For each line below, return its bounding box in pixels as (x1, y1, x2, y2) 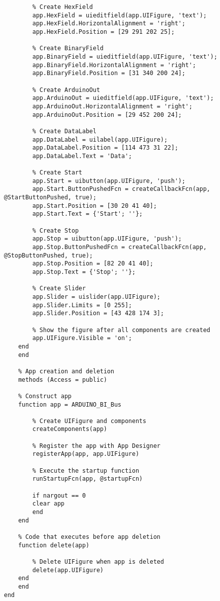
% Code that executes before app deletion (18, 533, 160, 540)
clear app (32, 500, 65, 508)
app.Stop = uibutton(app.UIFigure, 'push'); (32, 235, 182, 243)
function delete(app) (18, 541, 89, 549)
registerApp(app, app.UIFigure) (32, 450, 140, 458)
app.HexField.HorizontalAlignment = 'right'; (32, 20, 186, 27)
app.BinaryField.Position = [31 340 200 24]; (32, 70, 186, 77)
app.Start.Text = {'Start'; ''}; (32, 210, 143, 218)
